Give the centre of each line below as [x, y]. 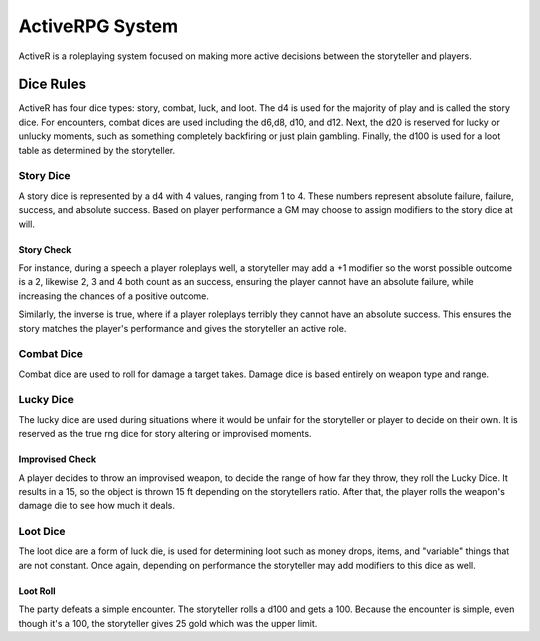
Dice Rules [52, 84]
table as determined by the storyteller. [97, 150]
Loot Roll [37, 591]
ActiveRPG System [98, 26]
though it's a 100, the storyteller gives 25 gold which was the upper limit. [168, 623]
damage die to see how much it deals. [96, 506]
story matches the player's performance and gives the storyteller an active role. [182, 328]
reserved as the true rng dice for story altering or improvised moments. [165, 434]
